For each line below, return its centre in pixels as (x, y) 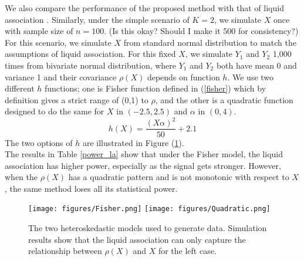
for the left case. (187, 251)
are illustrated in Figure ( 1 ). (133, 142)
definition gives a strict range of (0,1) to (77, 99)
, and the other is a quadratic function (224, 99)
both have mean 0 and (256, 65)
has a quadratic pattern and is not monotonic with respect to (179, 177)
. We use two (251, 77)
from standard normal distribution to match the (210, 42)
